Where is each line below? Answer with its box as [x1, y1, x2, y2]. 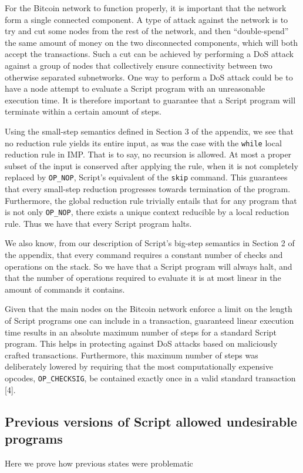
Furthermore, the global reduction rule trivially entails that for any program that [5, 194, 297, 206]
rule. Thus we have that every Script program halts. [5, 217, 192, 229]
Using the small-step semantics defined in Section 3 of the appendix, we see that [5, 125, 294, 137]
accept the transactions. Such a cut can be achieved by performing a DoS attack [5, 48, 294, 60]
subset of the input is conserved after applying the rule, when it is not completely [5, 159, 298, 172]
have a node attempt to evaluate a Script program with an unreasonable [5, 82, 265, 95]
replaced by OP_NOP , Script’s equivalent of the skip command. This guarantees [5, 171, 288, 183]
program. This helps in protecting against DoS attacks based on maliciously [5, 337, 278, 350]
